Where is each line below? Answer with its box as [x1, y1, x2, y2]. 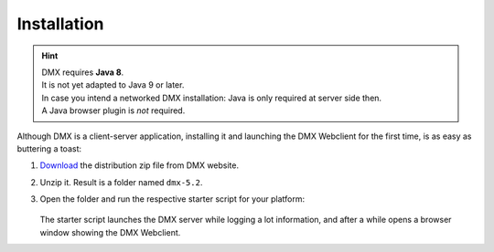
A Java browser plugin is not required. [41, 105, 186, 116]
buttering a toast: [16, 142, 82, 154]
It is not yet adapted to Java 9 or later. [41, 79, 185, 90]
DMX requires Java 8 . [41, 67, 124, 78]
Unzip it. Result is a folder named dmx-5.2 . [39, 176, 203, 187]
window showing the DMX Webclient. [39, 226, 181, 237]
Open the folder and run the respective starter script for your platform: [39, 194, 306, 205]
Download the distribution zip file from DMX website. [39, 160, 240, 171]
